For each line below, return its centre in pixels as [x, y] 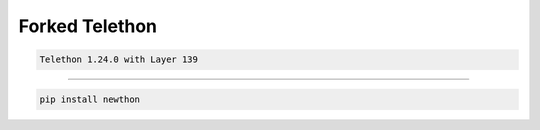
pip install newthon [89, 99]
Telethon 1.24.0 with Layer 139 [119, 59]
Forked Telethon [88, 26]
